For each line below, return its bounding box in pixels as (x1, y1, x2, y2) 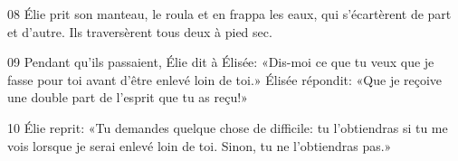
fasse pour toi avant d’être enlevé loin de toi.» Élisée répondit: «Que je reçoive (7, 70, 443, 89)
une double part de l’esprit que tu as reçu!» (7, 88, 248, 107)
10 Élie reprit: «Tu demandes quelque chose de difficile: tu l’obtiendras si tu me (7, 118, 448, 137)
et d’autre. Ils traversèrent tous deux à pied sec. (7, 22, 272, 41)
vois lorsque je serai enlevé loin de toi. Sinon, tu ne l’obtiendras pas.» (7, 136, 392, 155)
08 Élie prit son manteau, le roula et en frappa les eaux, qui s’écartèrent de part (7, 5, 452, 23)
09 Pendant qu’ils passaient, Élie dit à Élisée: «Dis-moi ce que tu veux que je (7, 52, 434, 71)
